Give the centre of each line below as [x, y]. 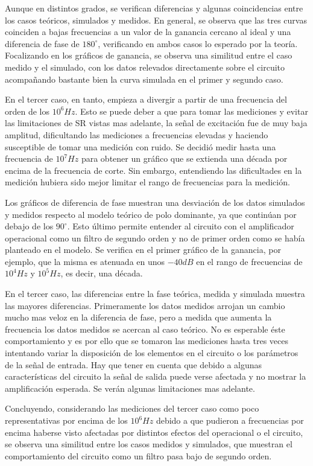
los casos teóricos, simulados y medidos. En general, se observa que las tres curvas [156, 20]
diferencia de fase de [42, 43]
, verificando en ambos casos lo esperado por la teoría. [198, 43]
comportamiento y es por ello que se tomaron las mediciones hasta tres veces [147, 341]
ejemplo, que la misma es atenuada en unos [85, 261]
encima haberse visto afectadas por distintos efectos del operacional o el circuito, [154, 432]
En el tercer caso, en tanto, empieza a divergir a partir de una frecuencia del [146, 99]
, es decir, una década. [102, 273]
